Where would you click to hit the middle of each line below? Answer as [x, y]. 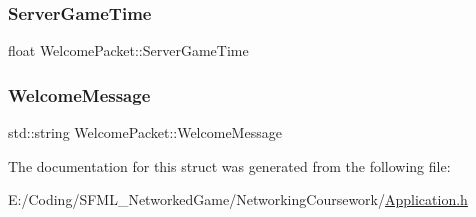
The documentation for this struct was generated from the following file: [229, 165]
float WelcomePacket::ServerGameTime [128, 50]
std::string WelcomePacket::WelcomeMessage [145, 132]
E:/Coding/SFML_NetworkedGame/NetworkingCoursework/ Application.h [238, 199]
